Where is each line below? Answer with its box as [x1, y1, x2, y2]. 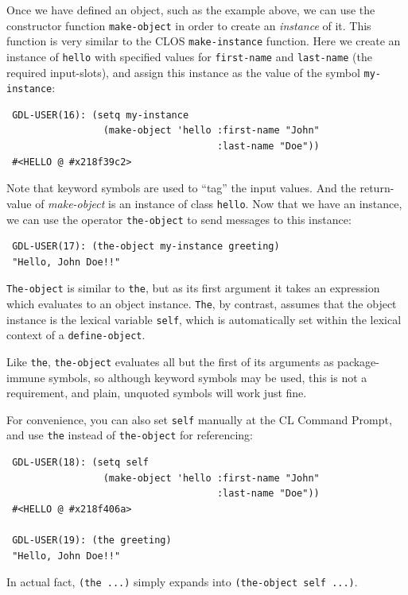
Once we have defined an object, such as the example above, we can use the [6, 2, 375, 17]
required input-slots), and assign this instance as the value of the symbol [6, 64, 360, 80]
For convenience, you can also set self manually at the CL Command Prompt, [6, 411, 392, 427]
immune [6, 369, 45, 385]
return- [359, 180, 394, 196]
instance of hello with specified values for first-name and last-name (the [6, 48, 372, 64]
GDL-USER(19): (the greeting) [12, 535, 172, 547]
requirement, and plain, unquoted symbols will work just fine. [6, 384, 307, 401]
